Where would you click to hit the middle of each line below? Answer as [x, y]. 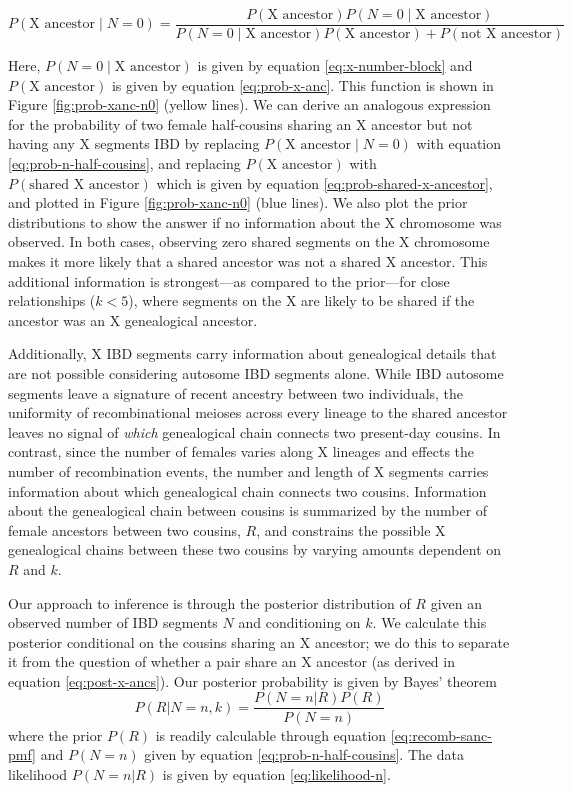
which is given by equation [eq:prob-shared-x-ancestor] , [324, 182]
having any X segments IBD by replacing [134, 143]
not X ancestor [506, 34]
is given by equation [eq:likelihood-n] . [276, 773]
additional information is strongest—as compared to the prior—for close [229, 280]
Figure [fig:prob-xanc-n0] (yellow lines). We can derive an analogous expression [249, 104]
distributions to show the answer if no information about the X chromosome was [255, 221]
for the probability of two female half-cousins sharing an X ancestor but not [240, 123]
